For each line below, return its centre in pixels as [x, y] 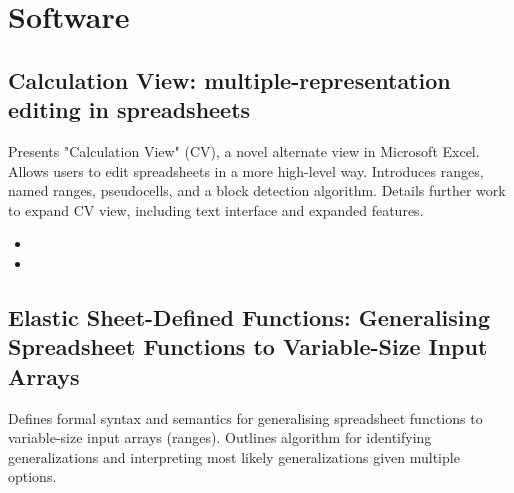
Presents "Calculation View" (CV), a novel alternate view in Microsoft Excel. [244, 150]
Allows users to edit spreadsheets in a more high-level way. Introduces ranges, [246, 170]
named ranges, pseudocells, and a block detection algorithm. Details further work [257, 190]
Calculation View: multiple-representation [229, 79]
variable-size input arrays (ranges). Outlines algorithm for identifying [220, 437]
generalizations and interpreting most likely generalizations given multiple [234, 456]
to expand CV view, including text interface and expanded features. [216, 209]
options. [32, 476]
